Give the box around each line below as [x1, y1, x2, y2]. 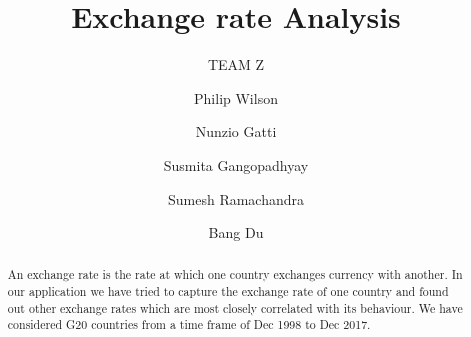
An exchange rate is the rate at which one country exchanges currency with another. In [7, 266, 463, 283]
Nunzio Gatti [195, 121, 277, 142]
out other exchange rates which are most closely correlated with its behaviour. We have [7, 299, 463, 316]
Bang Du [208, 222, 264, 243]
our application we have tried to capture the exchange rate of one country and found [7, 283, 449, 300]
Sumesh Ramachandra [167, 188, 305, 209]
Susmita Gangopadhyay [163, 154, 309, 175]
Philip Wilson [194, 87, 278, 108]
